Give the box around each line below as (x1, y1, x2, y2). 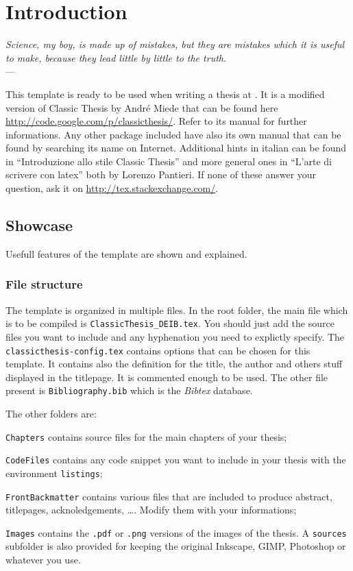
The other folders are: (5, 406, 97, 421)
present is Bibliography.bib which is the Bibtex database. (5, 383, 253, 398)
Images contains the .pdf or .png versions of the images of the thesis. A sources (5, 525, 347, 539)
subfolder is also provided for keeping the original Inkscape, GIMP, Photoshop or (5, 539, 346, 553)
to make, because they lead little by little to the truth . (5, 50, 226, 64)
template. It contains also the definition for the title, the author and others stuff (5, 356, 343, 371)
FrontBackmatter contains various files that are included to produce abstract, (5, 489, 332, 503)
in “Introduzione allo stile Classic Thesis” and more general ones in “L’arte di (5, 154, 332, 168)
